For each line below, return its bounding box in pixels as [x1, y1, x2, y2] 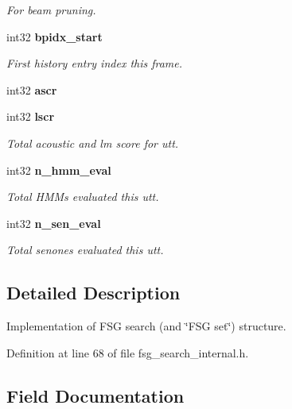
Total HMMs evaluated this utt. [6, 188, 159, 205]
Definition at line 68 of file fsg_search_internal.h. [6, 344, 249, 361]
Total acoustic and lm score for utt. [6, 134, 179, 151]
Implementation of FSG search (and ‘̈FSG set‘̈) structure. [6, 318, 286, 334]
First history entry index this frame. [6, 55, 183, 71]
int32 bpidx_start [6, 28, 103, 44]
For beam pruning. [6, 2, 96, 17]
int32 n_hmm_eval [6, 161, 111, 178]
